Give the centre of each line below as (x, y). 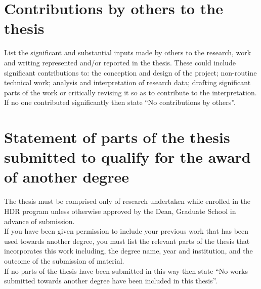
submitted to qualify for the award (127, 157)
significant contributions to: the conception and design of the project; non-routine (130, 72)
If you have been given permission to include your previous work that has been (126, 231)
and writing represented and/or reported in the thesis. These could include (120, 62)
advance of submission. (39, 221)
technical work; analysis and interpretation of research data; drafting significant (127, 82)
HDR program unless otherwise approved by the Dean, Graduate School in (120, 211)
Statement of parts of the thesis (117, 137)
